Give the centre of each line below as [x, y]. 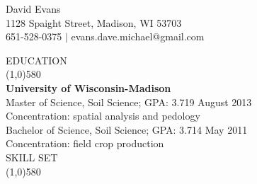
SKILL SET [32, 157]
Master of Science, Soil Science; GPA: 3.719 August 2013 [129, 102]
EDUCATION [36, 60]
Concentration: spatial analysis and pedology [103, 116]
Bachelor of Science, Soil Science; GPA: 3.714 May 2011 [127, 129]
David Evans [33, 8]
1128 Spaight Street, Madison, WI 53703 [94, 22]
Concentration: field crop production [85, 143]
